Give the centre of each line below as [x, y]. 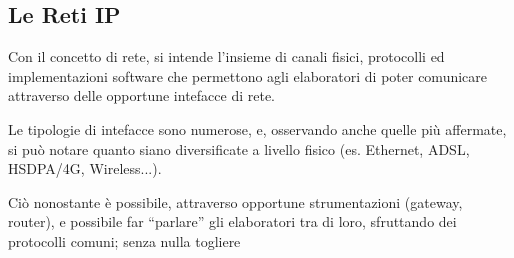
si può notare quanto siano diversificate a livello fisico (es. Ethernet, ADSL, [239, 148]
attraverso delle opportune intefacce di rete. [142, 95]
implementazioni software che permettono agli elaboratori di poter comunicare [248, 75]
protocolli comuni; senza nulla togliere [124, 240]
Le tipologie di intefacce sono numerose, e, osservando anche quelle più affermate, [257, 128]
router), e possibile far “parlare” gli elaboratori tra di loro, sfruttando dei [232, 221]
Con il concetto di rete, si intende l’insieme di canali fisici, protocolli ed [226, 56]
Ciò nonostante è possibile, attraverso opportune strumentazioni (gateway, [235, 201]
